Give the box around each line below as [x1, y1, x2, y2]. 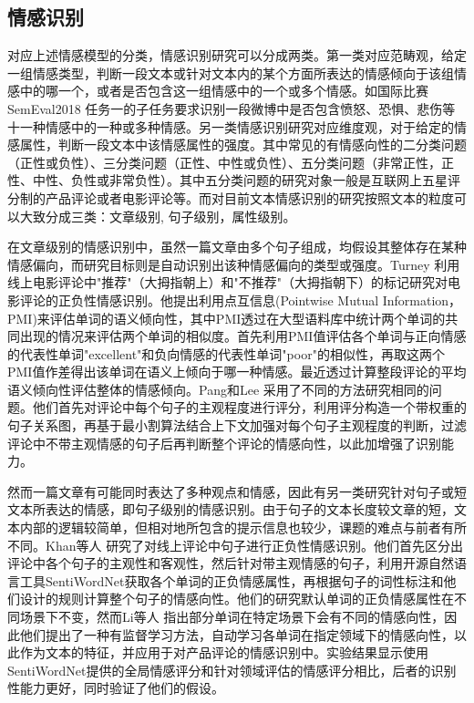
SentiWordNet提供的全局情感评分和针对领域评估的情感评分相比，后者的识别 [7, 660, 457, 679]
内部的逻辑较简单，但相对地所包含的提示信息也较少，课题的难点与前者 [19, 518, 441, 537]
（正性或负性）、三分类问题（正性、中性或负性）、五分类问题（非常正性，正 [7, 152, 454, 171]
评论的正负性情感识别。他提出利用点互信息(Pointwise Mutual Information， [19, 290, 462, 309]
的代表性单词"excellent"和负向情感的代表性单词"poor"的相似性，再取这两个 [7, 344, 445, 363]
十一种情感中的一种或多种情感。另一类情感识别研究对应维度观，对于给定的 [7, 117, 454, 136]
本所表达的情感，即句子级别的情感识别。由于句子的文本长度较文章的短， [19, 500, 454, 519]
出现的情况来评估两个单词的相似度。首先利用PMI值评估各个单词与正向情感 [19, 326, 467, 346]
